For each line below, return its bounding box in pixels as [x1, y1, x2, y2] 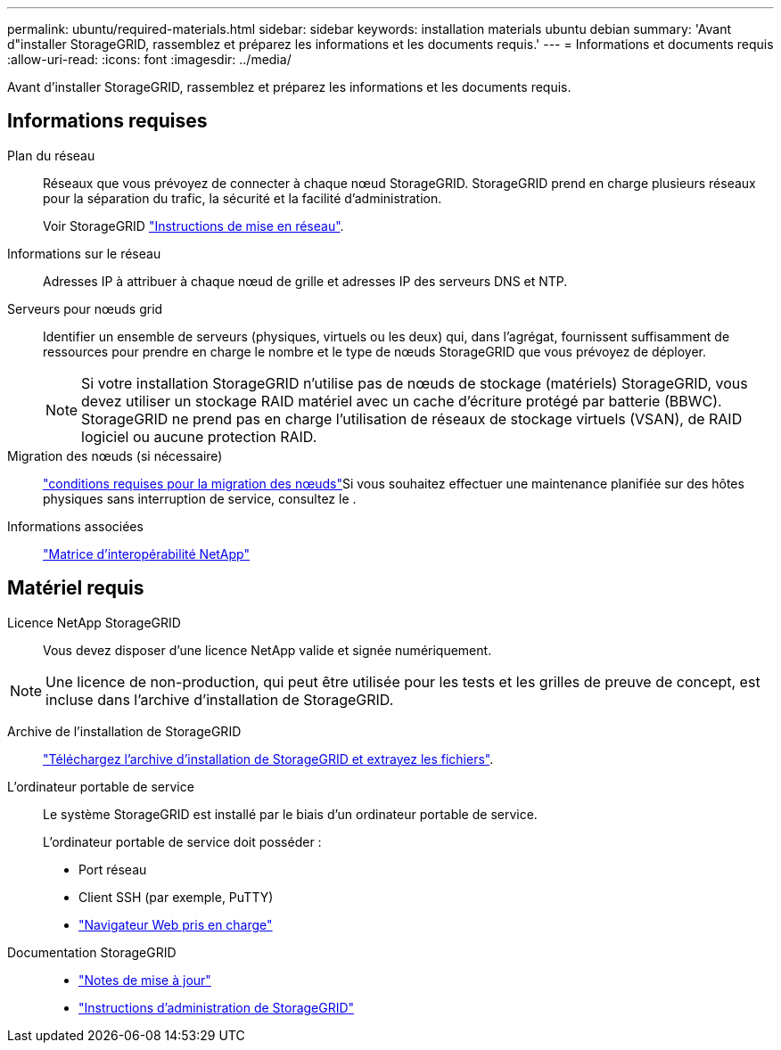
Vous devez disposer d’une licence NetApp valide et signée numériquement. [43, 642, 492, 658]
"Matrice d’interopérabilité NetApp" [43, 546, 250, 562]
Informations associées [7, 518, 144, 534]
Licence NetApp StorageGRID [7, 614, 181, 630]
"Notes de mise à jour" [78, 972, 211, 988]
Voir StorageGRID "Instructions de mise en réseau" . [43, 217, 344, 234]
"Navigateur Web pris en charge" [78, 916, 273, 932]
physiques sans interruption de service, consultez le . [43, 490, 357, 506]
